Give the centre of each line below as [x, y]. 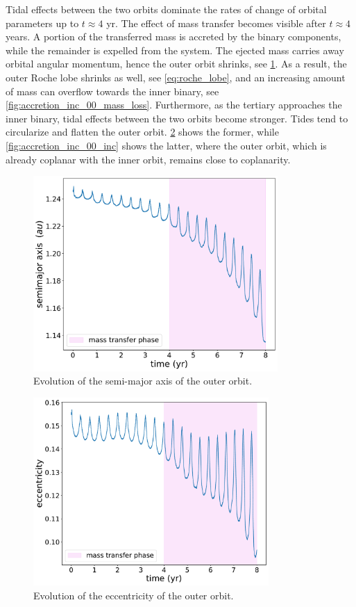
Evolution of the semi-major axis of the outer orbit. [143, 381]
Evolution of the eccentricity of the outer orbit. [134, 595]
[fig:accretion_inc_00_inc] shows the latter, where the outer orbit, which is [166, 145]
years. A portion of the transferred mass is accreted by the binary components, [173, 37]
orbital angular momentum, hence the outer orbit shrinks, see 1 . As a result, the [176, 64]
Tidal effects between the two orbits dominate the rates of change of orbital [166, 9]
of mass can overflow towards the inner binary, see [112, 91]
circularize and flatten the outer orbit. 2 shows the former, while [142, 132]
